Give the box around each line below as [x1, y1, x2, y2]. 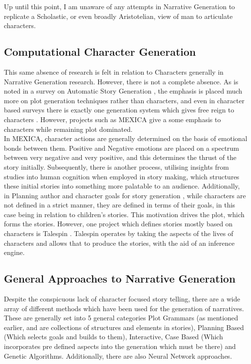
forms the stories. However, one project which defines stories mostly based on [4, 219, 233, 229]
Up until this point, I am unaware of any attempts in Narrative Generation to [4, 1, 235, 11]
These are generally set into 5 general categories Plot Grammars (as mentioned [4, 313, 238, 323]
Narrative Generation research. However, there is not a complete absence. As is [4, 76, 238, 86]
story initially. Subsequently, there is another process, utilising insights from [4, 161, 229, 172]
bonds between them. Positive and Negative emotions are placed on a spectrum [4, 142, 239, 153]
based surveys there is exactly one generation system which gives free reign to [4, 105, 234, 115]
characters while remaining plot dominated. [4, 124, 133, 134]
